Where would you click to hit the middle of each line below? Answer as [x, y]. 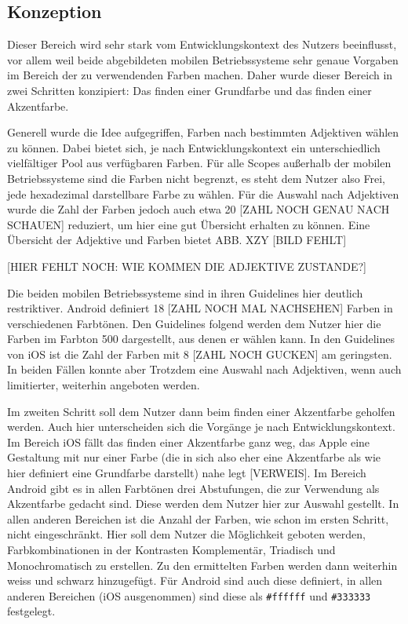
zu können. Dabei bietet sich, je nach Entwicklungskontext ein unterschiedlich [194, 147]
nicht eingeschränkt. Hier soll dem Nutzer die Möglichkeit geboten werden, [186, 534]
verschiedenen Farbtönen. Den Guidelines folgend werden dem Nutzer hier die [194, 323]
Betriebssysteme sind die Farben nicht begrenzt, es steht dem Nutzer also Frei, [196, 178]
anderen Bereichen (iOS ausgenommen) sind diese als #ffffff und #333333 [189, 595]
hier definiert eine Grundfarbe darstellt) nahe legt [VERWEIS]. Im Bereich [187, 473]
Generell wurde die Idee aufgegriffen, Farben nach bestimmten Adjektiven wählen [203, 132]
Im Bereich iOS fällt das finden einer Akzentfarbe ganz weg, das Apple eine [189, 442]
